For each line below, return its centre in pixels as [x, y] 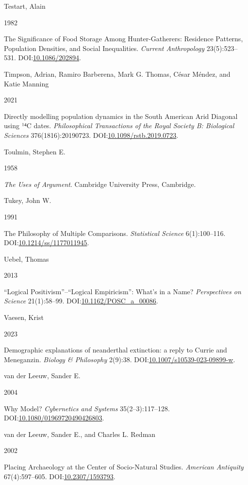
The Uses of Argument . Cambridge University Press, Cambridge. [100, 184]
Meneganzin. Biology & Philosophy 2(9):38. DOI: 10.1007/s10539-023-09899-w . [120, 359]
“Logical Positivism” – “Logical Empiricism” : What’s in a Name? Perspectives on [123, 291]
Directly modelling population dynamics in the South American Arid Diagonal [121, 116]
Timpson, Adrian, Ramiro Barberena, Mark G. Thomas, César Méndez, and [117, 74]
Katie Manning [26, 83]
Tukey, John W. [28, 200]
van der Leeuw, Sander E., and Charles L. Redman [80, 434]
